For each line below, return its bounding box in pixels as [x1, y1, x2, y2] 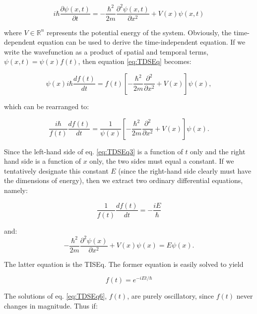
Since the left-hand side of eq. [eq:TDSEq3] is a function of [4, 146, 183, 156]
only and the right [190, 146, 246, 156]
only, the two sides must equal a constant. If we [89, 156, 234, 166]
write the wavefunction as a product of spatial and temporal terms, [4, 46, 208, 57]
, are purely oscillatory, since [127, 291, 214, 301]
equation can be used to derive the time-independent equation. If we [37, 37, 246, 47]
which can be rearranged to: [4, 101, 89, 111]
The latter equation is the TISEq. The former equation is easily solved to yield [4, 258, 244, 269]
